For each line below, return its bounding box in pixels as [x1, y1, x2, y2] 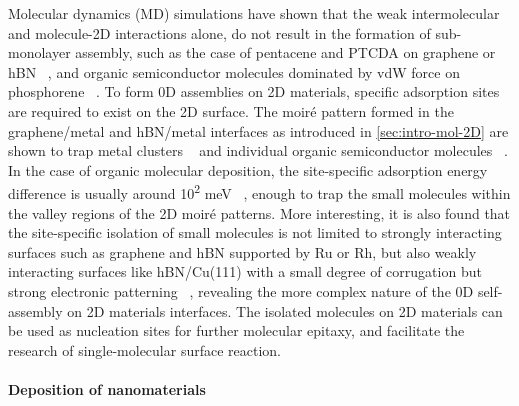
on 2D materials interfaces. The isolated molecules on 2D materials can [67, 300, 503, 321]
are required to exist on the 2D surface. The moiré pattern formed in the [8, 100, 454, 121]
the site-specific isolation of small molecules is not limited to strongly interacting [8, 222, 502, 243]
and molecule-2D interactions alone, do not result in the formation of [8, 22, 431, 43]
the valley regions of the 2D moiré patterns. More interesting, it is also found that [8, 202, 511, 223]
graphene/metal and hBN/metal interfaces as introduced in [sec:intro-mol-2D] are [8, 120, 509, 141]
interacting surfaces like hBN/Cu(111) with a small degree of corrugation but [8, 261, 482, 282]
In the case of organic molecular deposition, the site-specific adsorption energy [8, 159, 488, 180]
